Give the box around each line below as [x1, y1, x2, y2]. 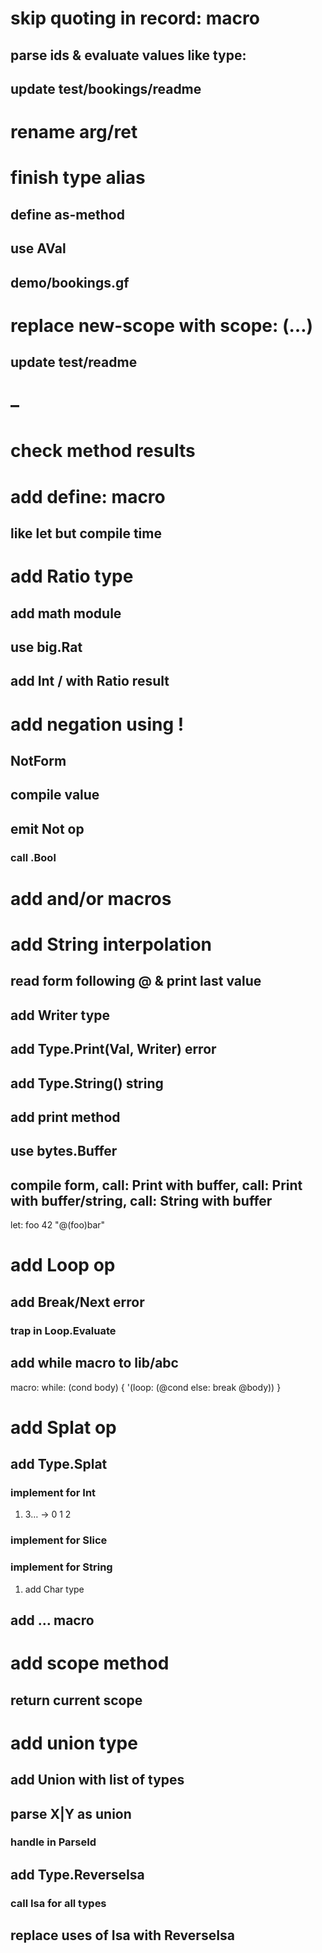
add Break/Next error [10, 1293, 145, 1311]
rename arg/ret [10, 121, 138, 144]
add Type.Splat [10, 1456, 108, 1473]
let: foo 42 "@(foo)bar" [10, 1219, 106, 1231]
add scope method [10, 1652, 170, 1675]
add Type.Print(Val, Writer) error [10, 1041, 217, 1058]
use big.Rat [10, 639, 83, 656]
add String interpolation [10, 933, 213, 956]
